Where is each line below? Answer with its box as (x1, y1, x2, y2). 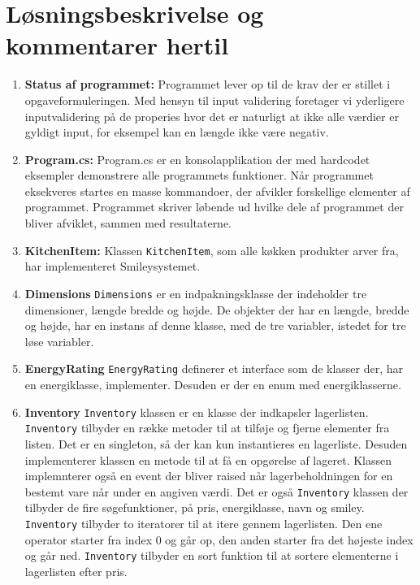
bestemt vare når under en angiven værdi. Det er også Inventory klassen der (24, 483, 409, 500)
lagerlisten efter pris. (24, 562, 128, 579)
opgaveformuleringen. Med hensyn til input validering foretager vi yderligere (24, 91, 405, 108)
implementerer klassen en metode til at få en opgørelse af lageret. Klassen (24, 451, 392, 468)
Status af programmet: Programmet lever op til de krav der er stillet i (24, 76, 391, 93)
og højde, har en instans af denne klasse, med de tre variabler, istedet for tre (24, 317, 406, 334)
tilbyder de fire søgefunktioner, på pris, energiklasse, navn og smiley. (24, 499, 365, 516)
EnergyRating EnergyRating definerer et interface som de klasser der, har (24, 360, 404, 377)
